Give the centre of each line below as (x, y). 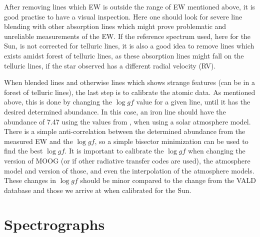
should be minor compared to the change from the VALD (168, 180)
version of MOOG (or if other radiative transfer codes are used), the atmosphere (127, 160)
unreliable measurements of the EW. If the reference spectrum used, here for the (127, 36)
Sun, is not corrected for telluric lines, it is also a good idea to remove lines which (129, 46)
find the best (23, 151)
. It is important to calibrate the (114, 151)
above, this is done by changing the (58, 102)
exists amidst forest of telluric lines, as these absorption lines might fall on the (124, 55)
